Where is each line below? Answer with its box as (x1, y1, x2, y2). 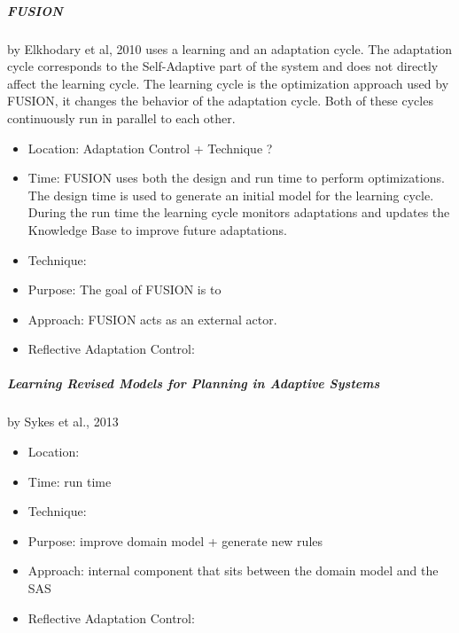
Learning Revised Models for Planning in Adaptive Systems (7, 374, 380, 393)
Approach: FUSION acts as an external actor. (27, 309, 277, 328)
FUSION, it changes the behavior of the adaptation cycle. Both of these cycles (7, 91, 433, 110)
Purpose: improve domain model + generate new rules (27, 531, 323, 550)
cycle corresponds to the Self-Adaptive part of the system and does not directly (7, 57, 439, 75)
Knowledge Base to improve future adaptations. (27, 220, 287, 238)
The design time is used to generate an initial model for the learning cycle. (27, 185, 434, 204)
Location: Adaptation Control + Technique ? (27, 138, 273, 157)
